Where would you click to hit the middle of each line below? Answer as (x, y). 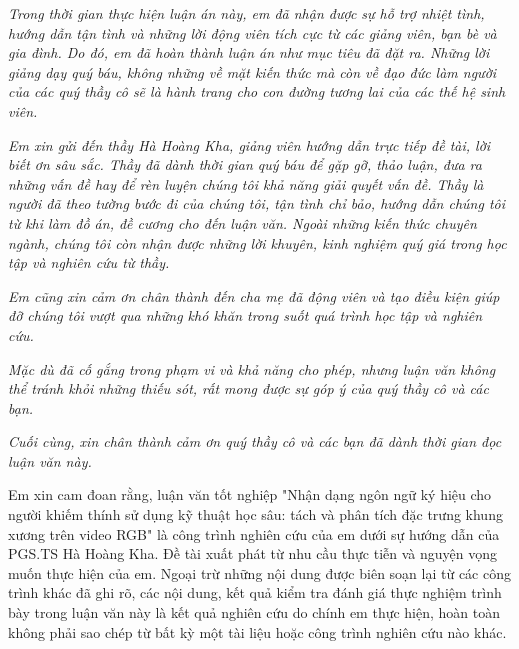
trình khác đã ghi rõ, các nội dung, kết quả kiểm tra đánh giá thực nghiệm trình (255, 592)
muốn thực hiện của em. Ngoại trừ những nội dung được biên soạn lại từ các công (259, 572)
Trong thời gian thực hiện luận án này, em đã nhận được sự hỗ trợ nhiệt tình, (246, 13)
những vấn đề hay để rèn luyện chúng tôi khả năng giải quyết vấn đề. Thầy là (246, 183)
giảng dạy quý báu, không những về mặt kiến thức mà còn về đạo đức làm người (252, 71)
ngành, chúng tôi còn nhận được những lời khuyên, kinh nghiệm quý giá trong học (257, 242)
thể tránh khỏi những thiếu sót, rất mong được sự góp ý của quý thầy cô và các (248, 388)
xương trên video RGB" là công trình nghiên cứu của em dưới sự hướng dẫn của (254, 533)
